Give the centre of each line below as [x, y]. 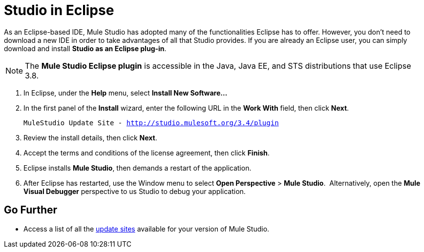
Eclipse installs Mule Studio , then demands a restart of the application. [138, 168]
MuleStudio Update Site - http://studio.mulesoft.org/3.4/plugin [151, 123]
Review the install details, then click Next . [90, 137]
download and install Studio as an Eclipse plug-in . [85, 48]
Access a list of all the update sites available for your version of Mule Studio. [147, 229]
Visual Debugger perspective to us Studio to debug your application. [135, 191]
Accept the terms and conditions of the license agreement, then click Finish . [147, 153]
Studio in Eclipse [59, 10]
